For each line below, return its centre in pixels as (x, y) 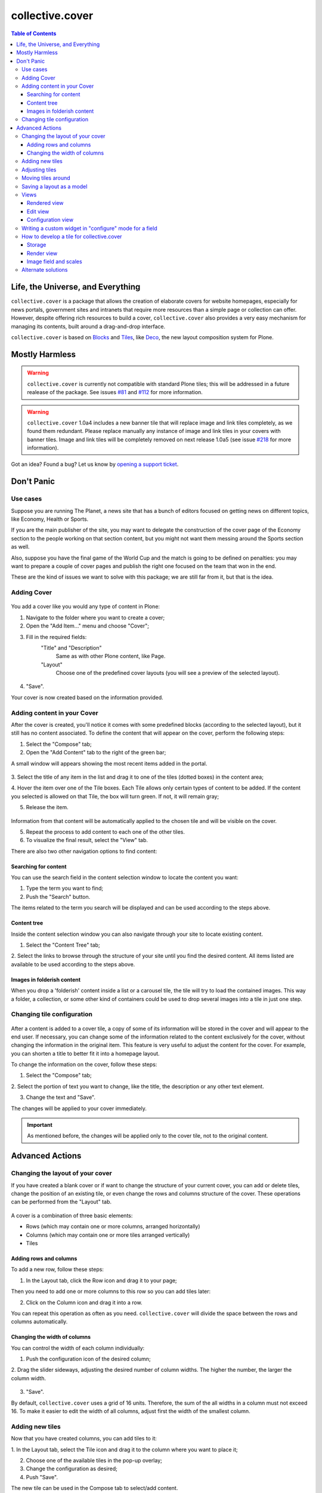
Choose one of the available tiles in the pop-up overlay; (94, 1460)
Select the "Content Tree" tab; (63, 945)
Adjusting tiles (39, 170)
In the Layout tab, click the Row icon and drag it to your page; (101, 1280)
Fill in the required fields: (56, 637)
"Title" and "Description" (71, 647)
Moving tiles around (46, 178)
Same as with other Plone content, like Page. (111, 656)
